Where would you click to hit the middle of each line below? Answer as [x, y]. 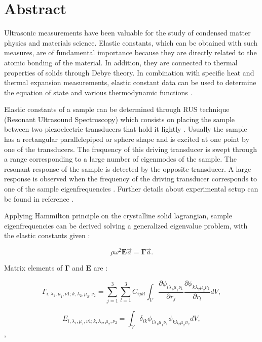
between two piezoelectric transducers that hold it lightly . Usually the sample [126, 129]
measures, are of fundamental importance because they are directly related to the [130, 52]
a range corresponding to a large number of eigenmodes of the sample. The [120, 159]
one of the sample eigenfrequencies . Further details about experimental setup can [131, 189]
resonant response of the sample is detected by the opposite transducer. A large [128, 168]
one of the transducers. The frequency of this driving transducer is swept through [130, 149]
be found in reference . [39, 198]
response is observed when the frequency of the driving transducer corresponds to [131, 179]
